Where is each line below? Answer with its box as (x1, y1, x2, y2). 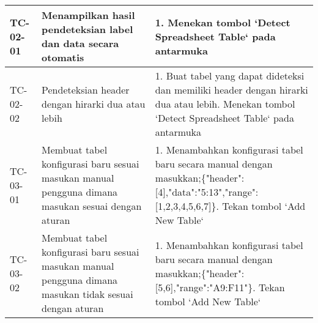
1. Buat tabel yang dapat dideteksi (155, 69, 305, 83)
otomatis (42, 50, 84, 64)
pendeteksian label (42, 22, 133, 36)
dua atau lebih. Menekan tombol (155, 97, 295, 111)
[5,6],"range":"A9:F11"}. (155, 280, 256, 294)
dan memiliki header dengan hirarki (155, 83, 308, 97)
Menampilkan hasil (42, 8, 135, 22)
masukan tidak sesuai (42, 287, 133, 301)
